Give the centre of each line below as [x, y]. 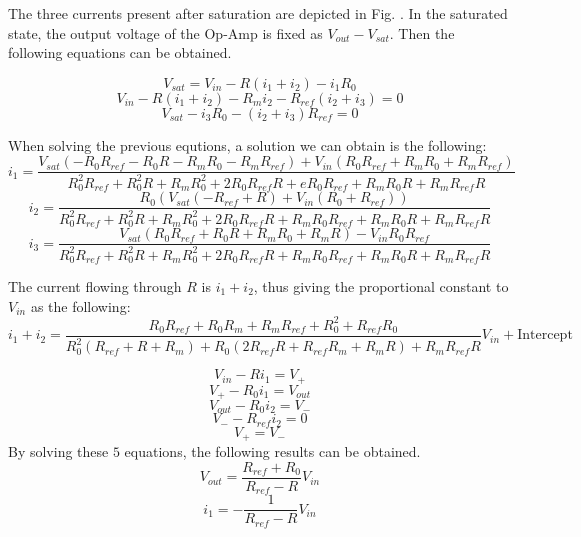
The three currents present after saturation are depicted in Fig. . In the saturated [258, 13]
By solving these [58, 451]
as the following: [80, 305]
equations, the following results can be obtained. [272, 451]
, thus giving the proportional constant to [381, 285]
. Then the [422, 32]
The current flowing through [95, 285]
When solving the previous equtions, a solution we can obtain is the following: [247, 144]
